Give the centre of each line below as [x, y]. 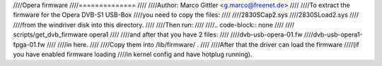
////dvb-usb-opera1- [334, 34]
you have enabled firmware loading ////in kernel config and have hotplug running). [133, 54]
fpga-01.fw [29, 44]
